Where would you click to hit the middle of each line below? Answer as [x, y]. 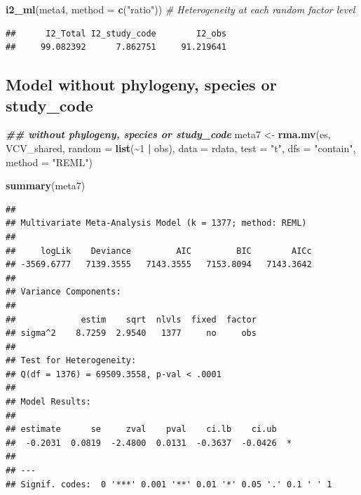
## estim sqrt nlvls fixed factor [131, 319]
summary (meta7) [46, 185]
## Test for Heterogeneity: [71, 361]
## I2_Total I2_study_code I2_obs [116, 33]
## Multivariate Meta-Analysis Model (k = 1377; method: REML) [156, 223]
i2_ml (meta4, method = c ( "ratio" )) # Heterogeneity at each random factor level [180, 9]
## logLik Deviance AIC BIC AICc [159, 251]
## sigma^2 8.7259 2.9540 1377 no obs [131, 333]
